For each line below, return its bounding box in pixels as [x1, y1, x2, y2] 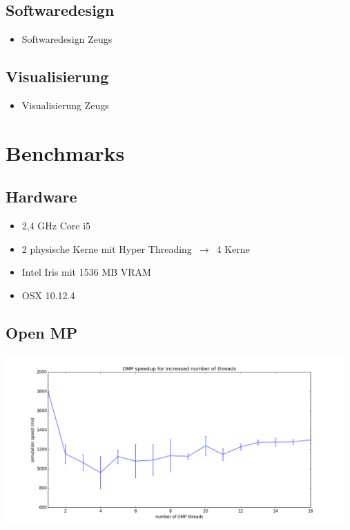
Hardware [6, 186, 77, 207]
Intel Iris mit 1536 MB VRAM [21, 265, 151, 279]
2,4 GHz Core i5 [21, 218, 91, 233]
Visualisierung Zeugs [21, 98, 109, 112]
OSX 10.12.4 [21, 287, 75, 302]
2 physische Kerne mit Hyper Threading [21, 241, 192, 256]
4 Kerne [216, 241, 250, 256]
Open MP [6, 321, 78, 343]
